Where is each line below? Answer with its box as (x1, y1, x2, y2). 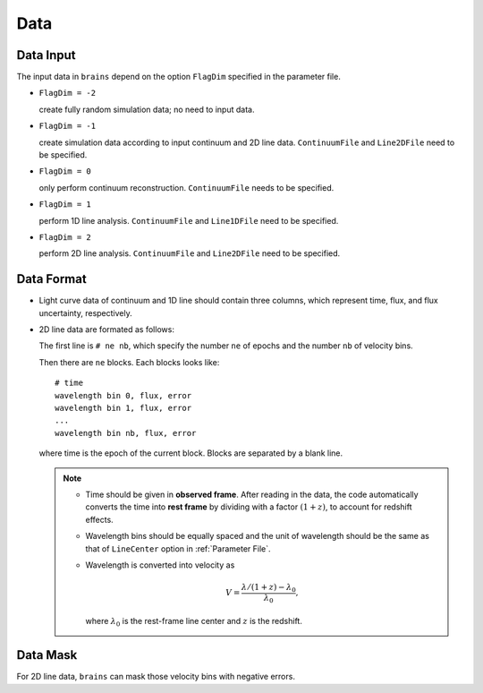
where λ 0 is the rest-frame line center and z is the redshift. (85, 616, 303, 629)
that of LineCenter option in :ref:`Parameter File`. (85, 543, 272, 554)
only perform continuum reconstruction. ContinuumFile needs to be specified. (38, 182, 335, 192)
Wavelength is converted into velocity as (85, 560, 235, 570)
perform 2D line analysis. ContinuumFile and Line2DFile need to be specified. (38, 248, 341, 259)
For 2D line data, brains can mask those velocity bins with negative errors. (16, 672, 295, 682)
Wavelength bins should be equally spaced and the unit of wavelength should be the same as (85, 531, 429, 542)
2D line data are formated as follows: (38, 324, 174, 335)
